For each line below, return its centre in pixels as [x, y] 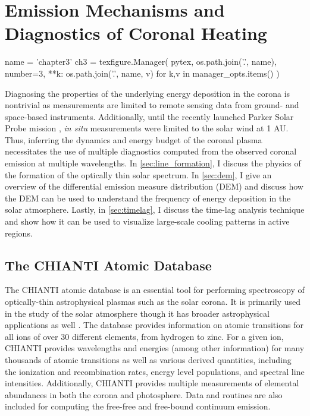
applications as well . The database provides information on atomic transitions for [154, 325]
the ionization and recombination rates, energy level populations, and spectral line [155, 371]
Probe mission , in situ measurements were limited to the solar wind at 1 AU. [147, 128]
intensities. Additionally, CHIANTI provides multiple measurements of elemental [152, 383]
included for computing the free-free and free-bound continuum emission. [138, 406]
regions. [19, 233]
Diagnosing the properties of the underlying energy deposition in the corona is [148, 93]
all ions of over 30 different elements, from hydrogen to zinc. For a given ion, [144, 336]
